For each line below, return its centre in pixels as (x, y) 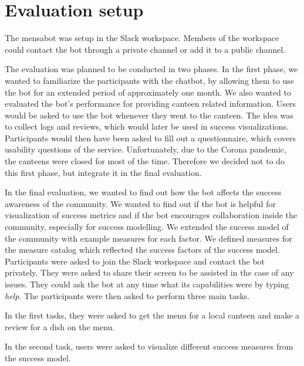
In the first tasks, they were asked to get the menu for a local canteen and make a (152, 315)
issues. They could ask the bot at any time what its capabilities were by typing (147, 284)
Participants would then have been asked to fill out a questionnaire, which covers (151, 138)
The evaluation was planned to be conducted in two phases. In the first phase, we (151, 69)
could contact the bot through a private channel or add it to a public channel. (145, 49)
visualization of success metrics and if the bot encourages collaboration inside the (151, 215)
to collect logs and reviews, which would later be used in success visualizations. (147, 126)
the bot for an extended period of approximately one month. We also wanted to (148, 92)
